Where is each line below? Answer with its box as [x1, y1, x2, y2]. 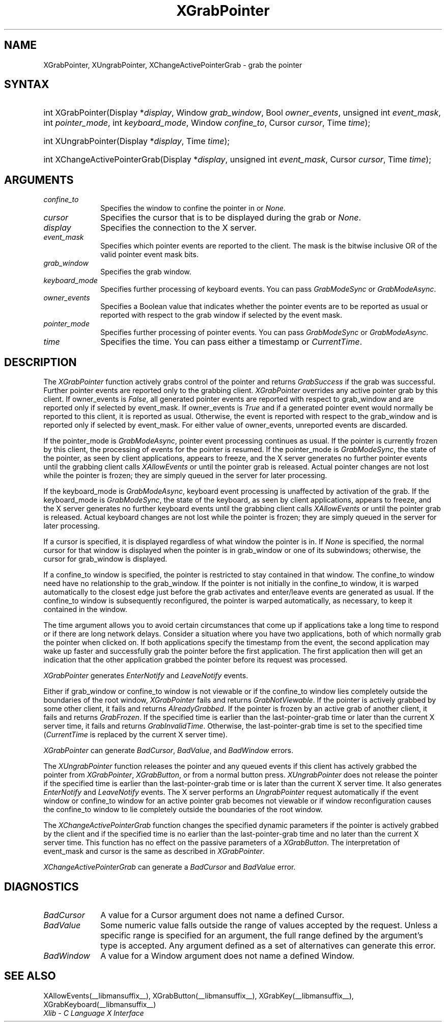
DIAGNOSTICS [4, 880, 79, 893]
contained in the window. [43, 605, 127, 614]
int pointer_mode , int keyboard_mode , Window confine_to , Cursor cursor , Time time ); [43, 118, 371, 128]
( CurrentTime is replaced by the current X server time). [43, 730, 228, 739]
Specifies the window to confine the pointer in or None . [100, 204, 286, 213]
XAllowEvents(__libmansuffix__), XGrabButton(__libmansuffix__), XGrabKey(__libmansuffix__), [43, 991, 354, 1000]
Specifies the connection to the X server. [100, 223, 257, 233]
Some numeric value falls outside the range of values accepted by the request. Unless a [100, 920, 438, 930]
